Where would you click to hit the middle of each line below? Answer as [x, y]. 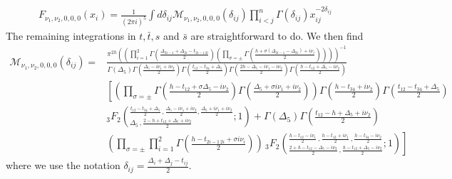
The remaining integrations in [71, 36]
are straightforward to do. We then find [277, 36]
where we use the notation [63, 165]
